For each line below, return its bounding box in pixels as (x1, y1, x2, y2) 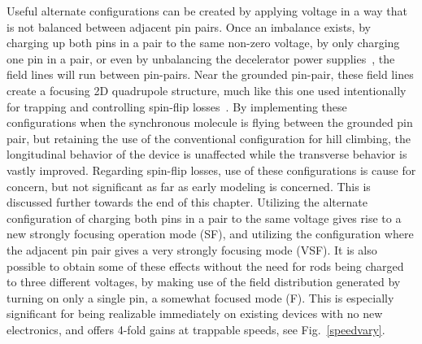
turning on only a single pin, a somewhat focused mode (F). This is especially (7, 289, 394, 306)
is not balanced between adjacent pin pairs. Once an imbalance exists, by (7, 18, 371, 35)
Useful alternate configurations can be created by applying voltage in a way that (7, 2, 408, 19)
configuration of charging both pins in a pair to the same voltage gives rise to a (7, 209, 402, 226)
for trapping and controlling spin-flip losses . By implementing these (7, 98, 347, 115)
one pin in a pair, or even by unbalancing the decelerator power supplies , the (7, 50, 395, 67)
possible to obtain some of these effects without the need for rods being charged (7, 257, 404, 274)
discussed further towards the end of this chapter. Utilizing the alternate (7, 194, 368, 211)
